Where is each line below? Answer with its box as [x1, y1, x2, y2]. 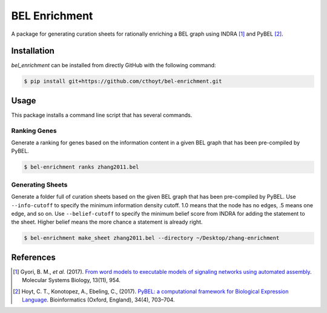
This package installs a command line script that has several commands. [11, 111, 193, 118]
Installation [11, 46, 54, 56]
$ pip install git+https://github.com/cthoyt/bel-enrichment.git [24, 78, 222, 85]
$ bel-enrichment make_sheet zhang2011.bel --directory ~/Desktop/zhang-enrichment [24, 234, 280, 242]
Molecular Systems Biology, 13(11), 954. [22, 277, 121, 284]
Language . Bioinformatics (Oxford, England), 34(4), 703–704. [22, 296, 175, 303]
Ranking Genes [11, 126, 57, 135]
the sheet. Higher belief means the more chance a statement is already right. [11, 218, 203, 226]
